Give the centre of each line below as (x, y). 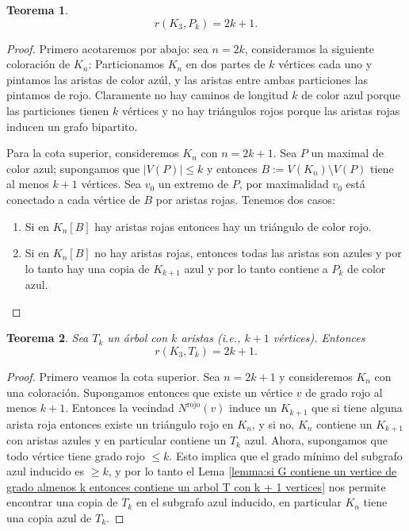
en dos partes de (226, 64)
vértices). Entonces (319, 338)
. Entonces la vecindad (120, 408)
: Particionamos (126, 64)
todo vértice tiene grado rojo (76, 455)
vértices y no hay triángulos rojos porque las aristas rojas (261, 110)
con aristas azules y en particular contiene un (117, 440)
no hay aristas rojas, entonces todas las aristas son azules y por (248, 253)
